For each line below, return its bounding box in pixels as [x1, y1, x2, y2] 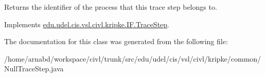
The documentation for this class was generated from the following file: [4, 36, 228, 47]
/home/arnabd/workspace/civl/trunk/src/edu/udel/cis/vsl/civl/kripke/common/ [4, 53, 261, 64]
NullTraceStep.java [4, 63, 64, 74]
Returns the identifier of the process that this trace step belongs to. [4, 2, 217, 12]
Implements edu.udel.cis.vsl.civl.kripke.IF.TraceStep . [4, 18, 170, 29]
